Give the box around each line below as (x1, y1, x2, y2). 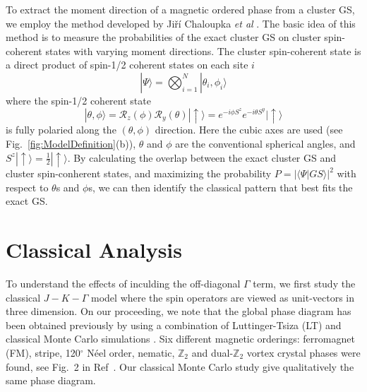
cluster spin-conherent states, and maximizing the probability (6, 166, 272, 181)
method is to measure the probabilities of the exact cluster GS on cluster (6, 30, 321, 44)
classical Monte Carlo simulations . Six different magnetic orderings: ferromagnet (6, 331, 355, 346)
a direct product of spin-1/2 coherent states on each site (6, 57, 248, 72)
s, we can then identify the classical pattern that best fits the (88, 179, 353, 194)
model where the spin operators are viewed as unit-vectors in (91, 290, 355, 304)
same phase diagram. (6, 373, 96, 388)
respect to (6, 179, 49, 194)
